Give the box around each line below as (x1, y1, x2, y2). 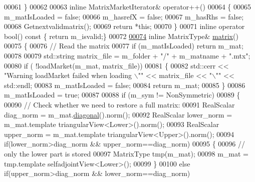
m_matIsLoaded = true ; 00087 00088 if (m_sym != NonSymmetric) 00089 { (4, 89, 240, 100)
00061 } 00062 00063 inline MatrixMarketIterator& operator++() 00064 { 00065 (4, 1, 251, 11)
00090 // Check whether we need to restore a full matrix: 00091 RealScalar (4, 99, 235, 109)
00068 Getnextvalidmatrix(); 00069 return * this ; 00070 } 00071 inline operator (4, 21, 245, 31)
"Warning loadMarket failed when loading (4, 70, 132, 80)
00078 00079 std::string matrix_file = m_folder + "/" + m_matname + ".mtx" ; (4, 50, 250, 60)
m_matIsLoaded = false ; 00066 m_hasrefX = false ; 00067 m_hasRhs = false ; (4, 11, 244, 21)
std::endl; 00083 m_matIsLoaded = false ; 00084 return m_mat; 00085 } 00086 (4, 79, 245, 90)
